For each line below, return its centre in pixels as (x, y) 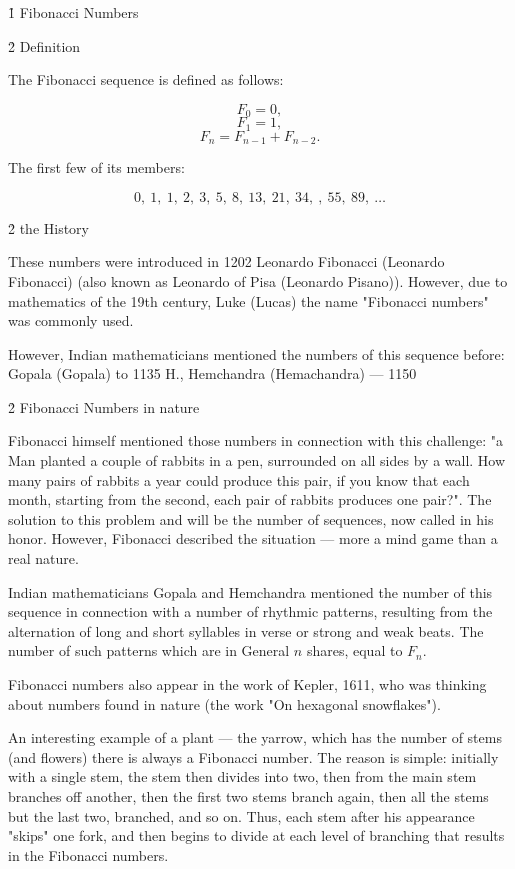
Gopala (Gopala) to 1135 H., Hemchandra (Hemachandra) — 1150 (212, 373)
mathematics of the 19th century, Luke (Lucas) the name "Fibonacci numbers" (248, 300)
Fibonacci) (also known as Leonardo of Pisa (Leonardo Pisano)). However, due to (258, 280)
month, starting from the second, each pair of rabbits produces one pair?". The (250, 499)
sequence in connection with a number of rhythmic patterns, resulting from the (250, 611)
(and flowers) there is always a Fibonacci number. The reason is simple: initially (253, 756)
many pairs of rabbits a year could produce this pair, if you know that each (239, 479)
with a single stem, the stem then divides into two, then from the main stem (242, 776)
